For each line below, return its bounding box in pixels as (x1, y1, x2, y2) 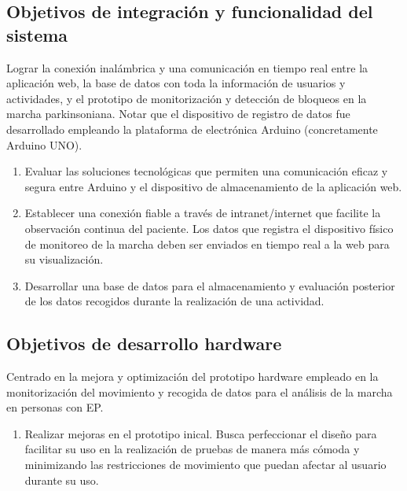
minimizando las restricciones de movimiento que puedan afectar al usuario (24, 456, 387, 473)
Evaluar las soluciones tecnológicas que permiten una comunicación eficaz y (24, 163, 388, 179)
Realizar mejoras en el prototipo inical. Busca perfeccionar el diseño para (24, 425, 377, 441)
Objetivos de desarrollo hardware (6, 331, 282, 356)
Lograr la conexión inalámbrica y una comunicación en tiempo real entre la (6, 59, 368, 76)
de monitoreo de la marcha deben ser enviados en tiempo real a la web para (24, 235, 390, 252)
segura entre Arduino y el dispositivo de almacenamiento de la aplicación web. (24, 178, 402, 194)
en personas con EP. (6, 399, 104, 415)
